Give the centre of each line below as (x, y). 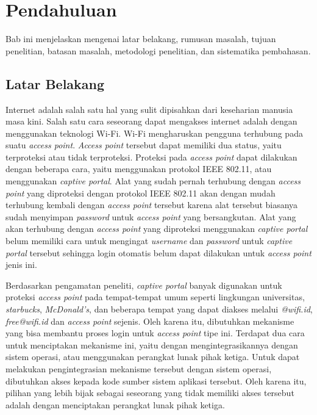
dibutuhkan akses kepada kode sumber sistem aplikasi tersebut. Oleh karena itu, (156, 381)
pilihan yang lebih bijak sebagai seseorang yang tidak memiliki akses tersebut (150, 393)
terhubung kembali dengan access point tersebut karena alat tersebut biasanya (152, 205)
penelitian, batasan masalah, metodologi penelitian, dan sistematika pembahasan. (158, 50)
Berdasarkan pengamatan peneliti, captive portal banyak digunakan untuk (144, 285)
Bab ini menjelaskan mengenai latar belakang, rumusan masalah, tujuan (141, 39)
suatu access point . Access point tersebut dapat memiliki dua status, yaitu (144, 145)
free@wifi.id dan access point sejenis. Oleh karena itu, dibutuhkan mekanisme (150, 321)
